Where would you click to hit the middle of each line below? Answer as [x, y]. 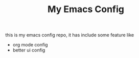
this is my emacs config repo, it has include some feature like [70, 35]
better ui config [29, 50]
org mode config [30, 45]
